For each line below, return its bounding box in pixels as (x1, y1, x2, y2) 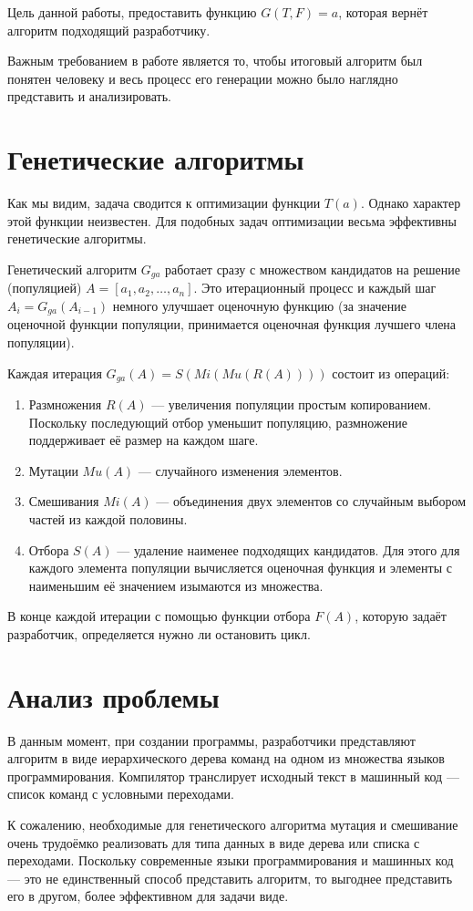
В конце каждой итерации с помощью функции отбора (7, 606, 311, 626)
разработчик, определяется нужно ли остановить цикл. (7, 624, 311, 643)
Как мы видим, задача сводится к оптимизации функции (7, 193, 321, 212)
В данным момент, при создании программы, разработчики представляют (7, 730, 416, 750)
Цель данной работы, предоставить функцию (7, 3, 257, 21)
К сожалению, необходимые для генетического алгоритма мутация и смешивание (7, 815, 458, 834)
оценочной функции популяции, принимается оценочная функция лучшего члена (7, 315, 457, 334)
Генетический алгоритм (7, 259, 138, 278)
